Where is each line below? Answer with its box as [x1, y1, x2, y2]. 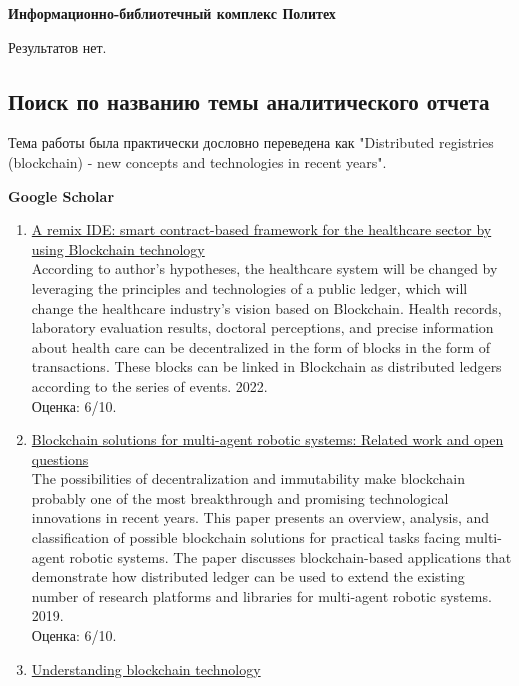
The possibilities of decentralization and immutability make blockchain [31, 468, 465, 489]
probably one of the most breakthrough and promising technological [31, 487, 449, 508]
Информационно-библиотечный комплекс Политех [8, 3, 336, 23]
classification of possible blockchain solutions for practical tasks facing [31, 527, 461, 548]
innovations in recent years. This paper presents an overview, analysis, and [31, 507, 490, 528]
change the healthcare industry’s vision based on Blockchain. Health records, [31, 297, 502, 318]
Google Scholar [8, 185, 115, 206]
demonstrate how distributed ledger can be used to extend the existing [31, 566, 465, 587]
